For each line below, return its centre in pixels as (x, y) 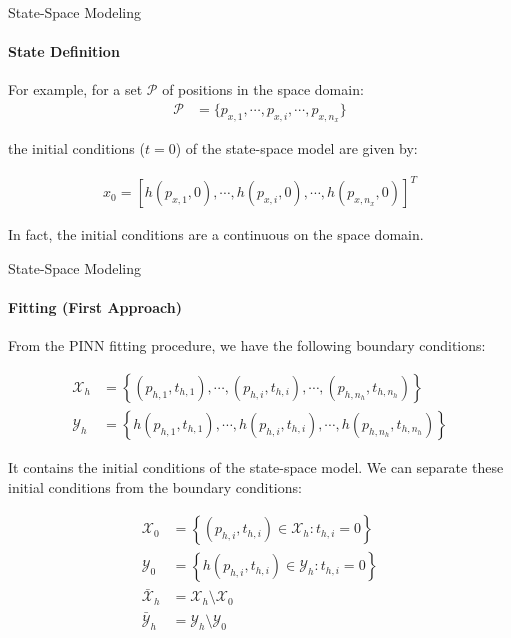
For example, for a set (75, 89)
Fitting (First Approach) (95, 307)
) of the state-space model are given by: (296, 148)
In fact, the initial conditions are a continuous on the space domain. (216, 234)
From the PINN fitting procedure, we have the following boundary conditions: (247, 345)
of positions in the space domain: (263, 89)
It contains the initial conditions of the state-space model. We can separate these (256, 466)
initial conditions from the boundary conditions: (155, 486)
